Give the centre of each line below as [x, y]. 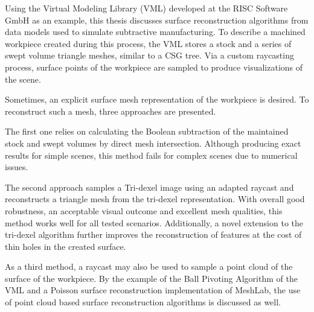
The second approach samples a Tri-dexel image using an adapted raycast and [149, 187]
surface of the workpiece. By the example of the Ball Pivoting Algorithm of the [151, 278]
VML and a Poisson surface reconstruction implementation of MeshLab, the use [153, 290]
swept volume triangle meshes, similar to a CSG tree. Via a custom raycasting [149, 55]
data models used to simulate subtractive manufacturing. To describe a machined [155, 32]
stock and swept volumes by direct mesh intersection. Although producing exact [153, 143]
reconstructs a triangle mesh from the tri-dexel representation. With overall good [155, 199]
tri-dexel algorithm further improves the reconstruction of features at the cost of [153, 234]
